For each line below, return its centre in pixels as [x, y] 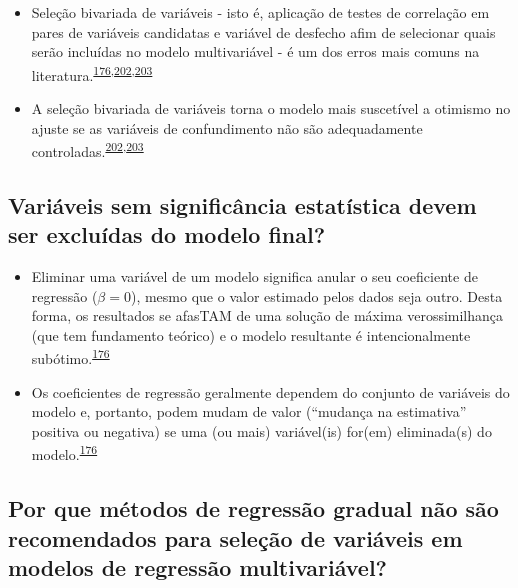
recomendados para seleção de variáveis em [235, 537]
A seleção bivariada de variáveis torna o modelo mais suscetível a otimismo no [271, 108]
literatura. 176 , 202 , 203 [92, 73]
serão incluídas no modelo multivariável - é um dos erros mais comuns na [255, 51]
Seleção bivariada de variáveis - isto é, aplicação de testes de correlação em [260, 12]
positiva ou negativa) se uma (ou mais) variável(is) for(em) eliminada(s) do [261, 430]
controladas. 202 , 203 [87, 149]
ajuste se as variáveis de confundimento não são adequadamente [227, 127]
